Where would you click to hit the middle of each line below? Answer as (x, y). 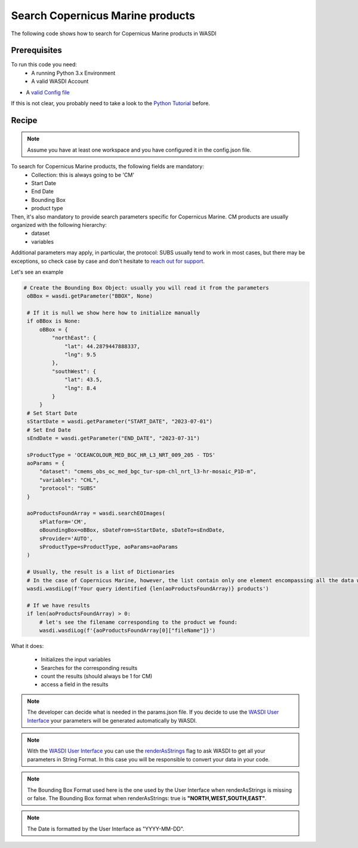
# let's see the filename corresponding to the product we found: (138, 622)
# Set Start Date (52, 413)
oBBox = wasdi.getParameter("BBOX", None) (90, 296)
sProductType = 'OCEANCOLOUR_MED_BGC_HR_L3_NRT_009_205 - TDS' (121, 455)
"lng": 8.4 (81, 388)
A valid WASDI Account (60, 81)
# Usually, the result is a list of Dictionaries (101, 572)
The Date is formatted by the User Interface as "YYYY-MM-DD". (106, 829)
